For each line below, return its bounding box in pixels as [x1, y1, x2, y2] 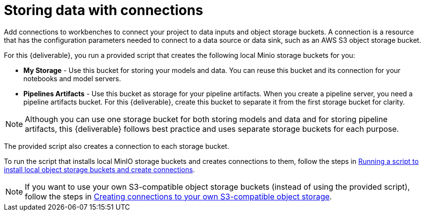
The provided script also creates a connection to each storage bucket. [4, 142, 229, 150]
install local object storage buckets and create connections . [4, 165, 195, 174]
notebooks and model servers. [23, 74, 121, 83]
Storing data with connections [4, 2, 203, 18]
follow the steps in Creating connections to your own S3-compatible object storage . [25, 191, 332, 201]
